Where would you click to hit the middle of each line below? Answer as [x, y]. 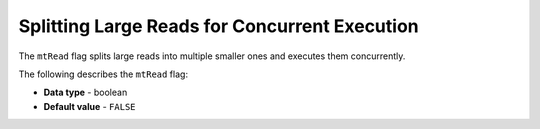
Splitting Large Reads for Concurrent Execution [218, 26]
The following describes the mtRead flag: [103, 74]
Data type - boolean [85, 92]
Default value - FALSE [89, 106]
